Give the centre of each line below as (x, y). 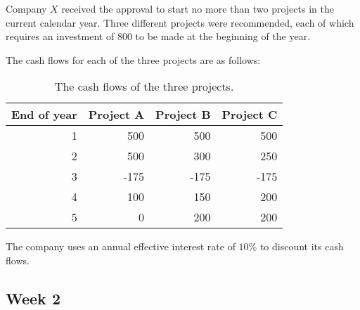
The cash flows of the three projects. (144, 86)
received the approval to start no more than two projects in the (198, 8)
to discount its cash (302, 246)
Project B (183, 115)
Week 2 (33, 298)
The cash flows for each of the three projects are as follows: (133, 59)
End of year (44, 115)
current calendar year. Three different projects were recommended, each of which (180, 22)
